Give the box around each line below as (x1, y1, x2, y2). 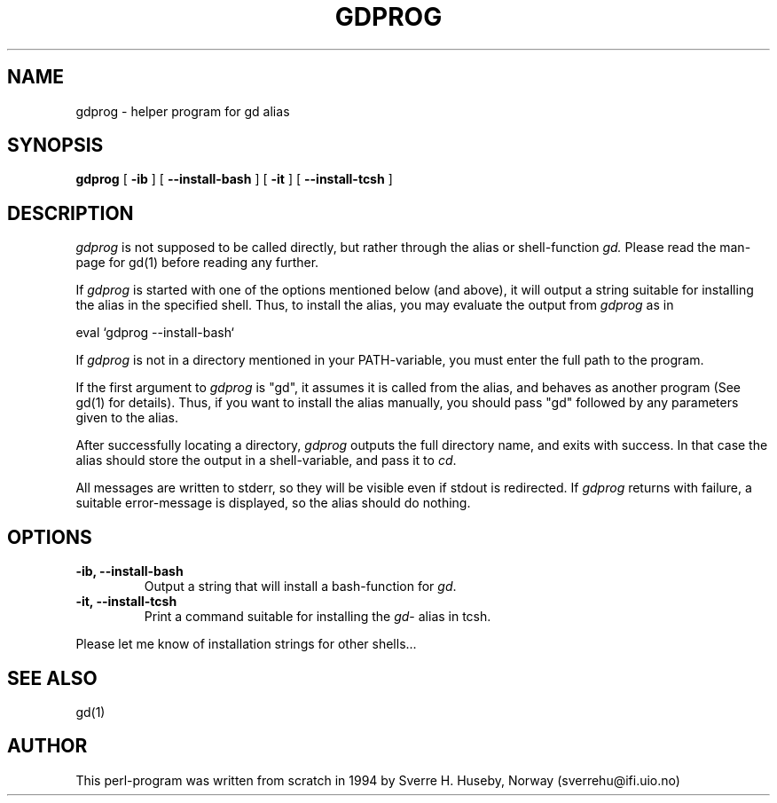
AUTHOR (7, 735, 88, 758)
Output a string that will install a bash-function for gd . (144, 579, 457, 594)
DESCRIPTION (7, 201, 134, 224)
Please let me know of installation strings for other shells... (75, 636, 417, 652)
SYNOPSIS (7, 134, 104, 157)
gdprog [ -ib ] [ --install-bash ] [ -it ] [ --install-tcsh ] (75, 171, 393, 187)
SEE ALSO (7, 666, 98, 689)
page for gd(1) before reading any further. (75, 255, 319, 271)
